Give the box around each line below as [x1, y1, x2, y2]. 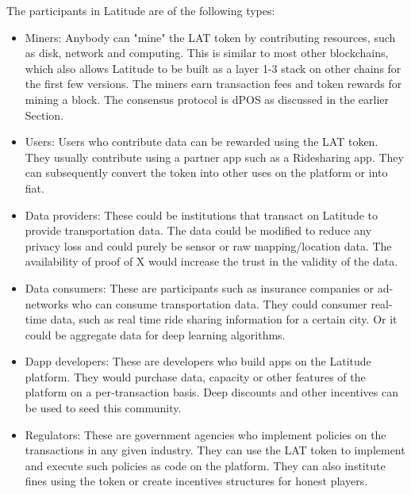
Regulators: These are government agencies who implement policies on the [25, 426, 386, 442]
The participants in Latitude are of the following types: [6, 2, 275, 18]
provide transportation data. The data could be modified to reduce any [25, 222, 372, 239]
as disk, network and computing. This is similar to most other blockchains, [25, 44, 389, 61]
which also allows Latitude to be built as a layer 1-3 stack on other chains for [25, 59, 401, 76]
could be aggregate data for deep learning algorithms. [25, 326, 286, 343]
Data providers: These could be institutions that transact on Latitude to [25, 206, 378, 223]
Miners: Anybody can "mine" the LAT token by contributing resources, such [25, 29, 396, 45]
